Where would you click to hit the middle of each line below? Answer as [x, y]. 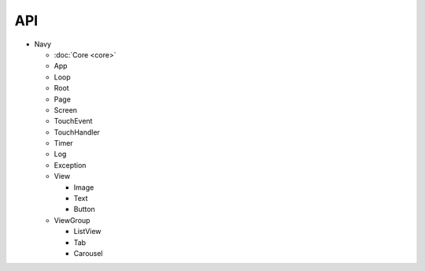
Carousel [88, 253]
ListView [87, 232]
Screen [66, 110]
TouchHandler [77, 132]
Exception [70, 165]
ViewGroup [72, 220]
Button [85, 210]
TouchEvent [73, 121]
